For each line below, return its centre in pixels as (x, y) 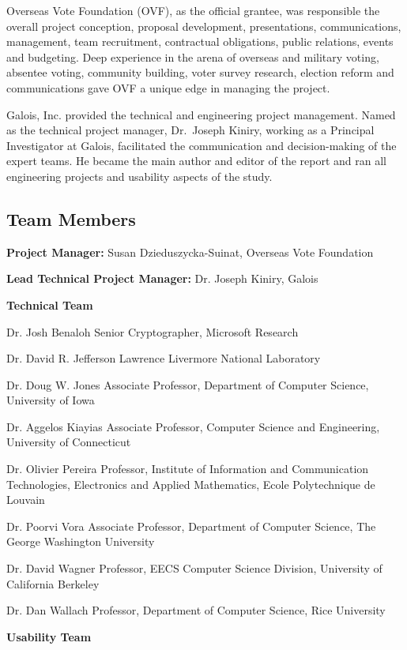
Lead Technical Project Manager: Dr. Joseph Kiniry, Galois (162, 278)
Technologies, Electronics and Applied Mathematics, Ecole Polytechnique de (191, 484)
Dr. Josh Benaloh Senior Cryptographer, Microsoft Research (153, 331)
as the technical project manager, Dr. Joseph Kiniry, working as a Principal (190, 130)
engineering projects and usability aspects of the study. (139, 176)
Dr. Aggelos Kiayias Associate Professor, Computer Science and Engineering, (193, 426)
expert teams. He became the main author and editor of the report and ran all (196, 161)
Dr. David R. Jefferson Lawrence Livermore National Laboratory (164, 358)
